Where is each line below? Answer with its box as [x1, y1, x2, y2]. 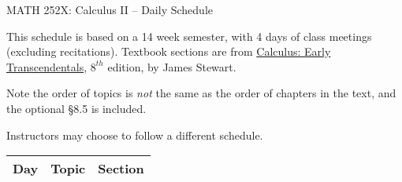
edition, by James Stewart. [107, 58, 236, 75]
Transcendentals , [6, 58, 87, 75]
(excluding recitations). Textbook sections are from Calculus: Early [6, 43, 331, 60]
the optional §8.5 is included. [6, 100, 147, 116]
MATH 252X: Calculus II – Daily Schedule [6, 2, 213, 17]
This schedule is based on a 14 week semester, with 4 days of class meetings [6, 27, 372, 44]
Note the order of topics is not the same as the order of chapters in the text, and [6, 85, 396, 101]
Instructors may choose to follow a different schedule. [6, 126, 263, 143]
